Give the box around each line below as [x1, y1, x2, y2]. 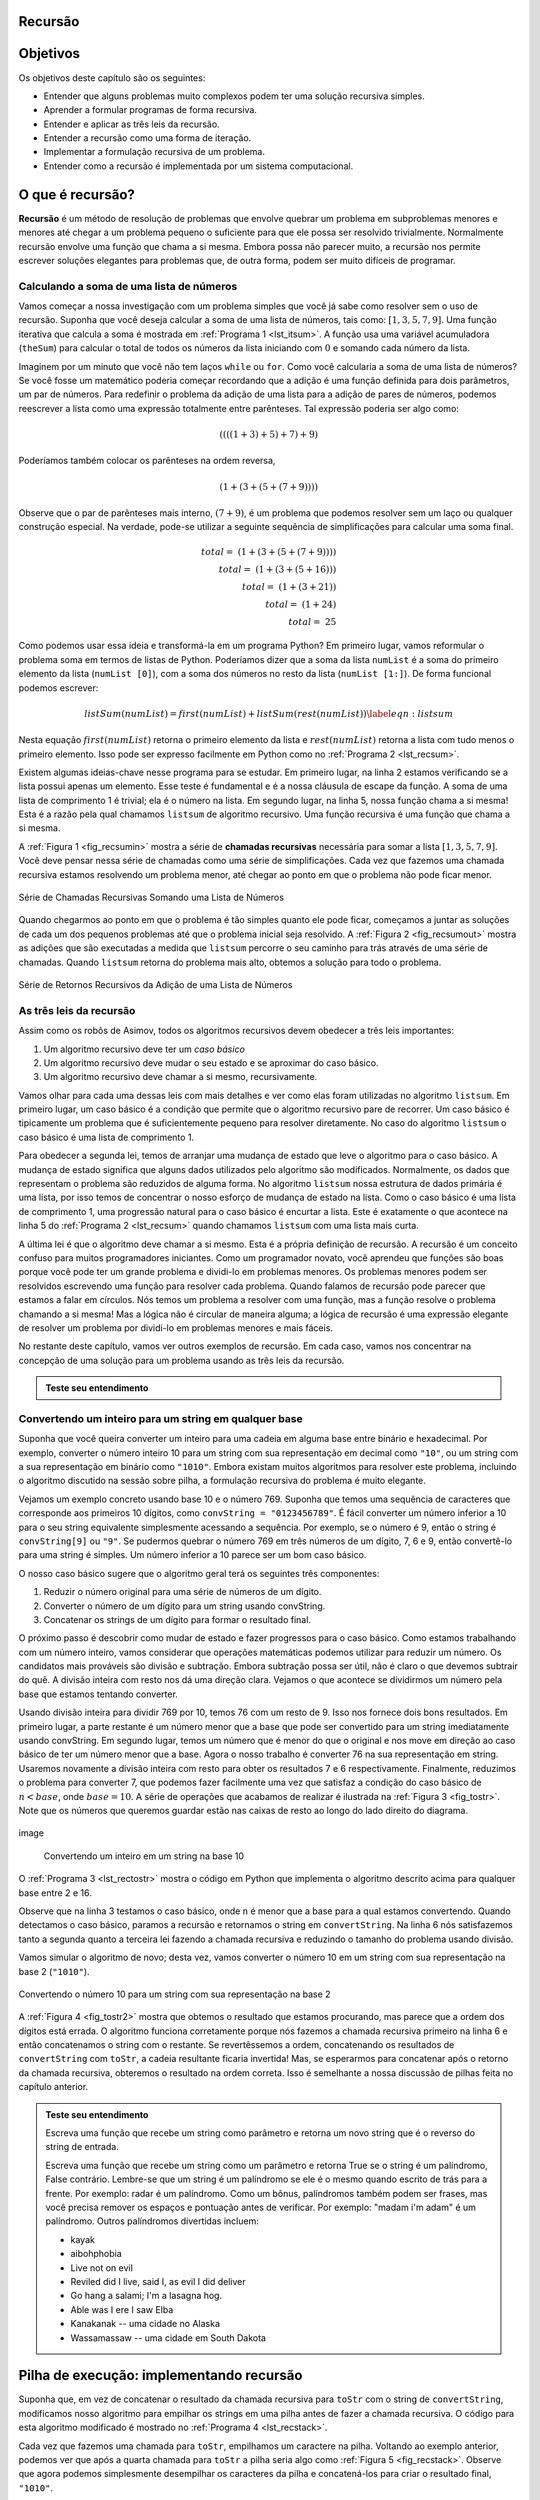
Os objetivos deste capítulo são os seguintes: [18, 71, 206, 84]
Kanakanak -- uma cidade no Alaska [70, 2318, 220, 2330]
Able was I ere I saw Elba [70, 2303, 174, 2315]
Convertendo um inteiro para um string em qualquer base [18, 1411, 304, 1425]
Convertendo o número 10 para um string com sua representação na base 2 [18, 1988, 331, 2000]
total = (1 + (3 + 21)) [241, 581, 337, 592]
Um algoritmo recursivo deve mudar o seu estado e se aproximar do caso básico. [43, 1056, 379, 1069]
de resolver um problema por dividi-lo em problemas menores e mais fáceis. [18, 1321, 334, 1334]
